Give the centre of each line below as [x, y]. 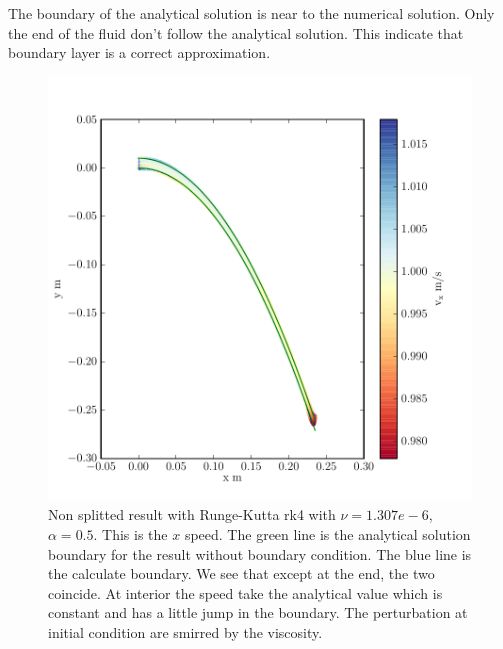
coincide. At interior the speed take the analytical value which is [245, 592]
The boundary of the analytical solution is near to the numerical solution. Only [251, 13]
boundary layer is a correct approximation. [139, 52]
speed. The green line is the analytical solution [327, 533]
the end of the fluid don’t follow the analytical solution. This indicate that [236, 32]
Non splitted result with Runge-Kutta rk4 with [192, 514]
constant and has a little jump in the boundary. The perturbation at [258, 612]
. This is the [130, 533]
